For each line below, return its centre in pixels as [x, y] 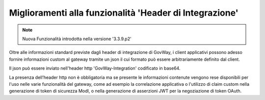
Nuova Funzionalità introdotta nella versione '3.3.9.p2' [77, 39]
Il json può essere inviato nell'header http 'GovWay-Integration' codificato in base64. [95, 68]
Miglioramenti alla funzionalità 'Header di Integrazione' [124, 13]
